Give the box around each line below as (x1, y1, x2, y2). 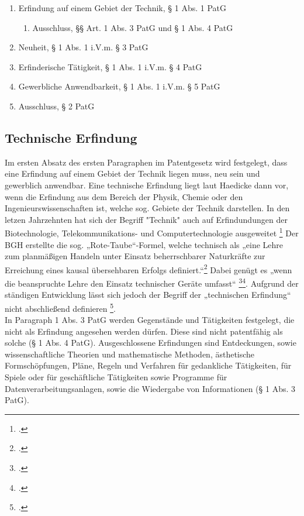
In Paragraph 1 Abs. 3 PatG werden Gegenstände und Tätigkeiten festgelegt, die (5, 314, 295, 326)
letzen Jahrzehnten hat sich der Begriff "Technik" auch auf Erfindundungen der (5, 213, 288, 225)
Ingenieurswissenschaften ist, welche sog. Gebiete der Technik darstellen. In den (5, 202, 290, 214)
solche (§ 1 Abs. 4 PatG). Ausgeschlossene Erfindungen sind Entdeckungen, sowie (5, 336, 296, 349)
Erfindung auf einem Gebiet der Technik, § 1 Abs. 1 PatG (18, 2, 227, 13)
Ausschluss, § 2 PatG (18, 99, 95, 112)
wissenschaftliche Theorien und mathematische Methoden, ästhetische (5, 348, 255, 360)
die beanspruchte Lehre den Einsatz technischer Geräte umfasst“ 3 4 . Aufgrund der (5, 276, 299, 289)
